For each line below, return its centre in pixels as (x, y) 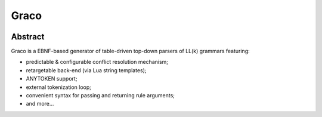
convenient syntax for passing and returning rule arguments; (100, 96)
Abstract (28, 37)
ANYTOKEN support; (52, 79)
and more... (40, 104)
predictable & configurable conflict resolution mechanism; (97, 62)
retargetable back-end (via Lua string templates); (86, 70)
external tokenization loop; (59, 87)
